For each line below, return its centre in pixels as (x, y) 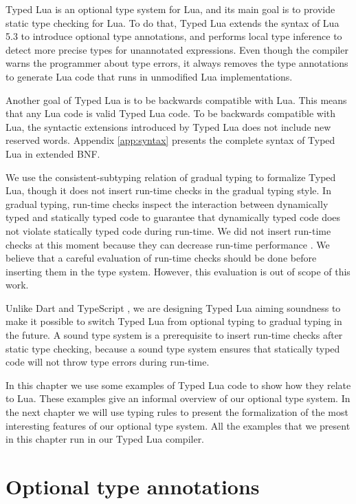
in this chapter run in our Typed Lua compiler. (105, 439)
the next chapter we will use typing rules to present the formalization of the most (177, 412)
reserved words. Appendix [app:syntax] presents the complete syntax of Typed (170, 140)
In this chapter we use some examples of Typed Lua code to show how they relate (178, 385)
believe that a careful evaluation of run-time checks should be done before (161, 258)
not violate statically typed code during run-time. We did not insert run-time (168, 230)
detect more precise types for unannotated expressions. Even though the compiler (177, 49)
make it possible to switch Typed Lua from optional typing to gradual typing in (174, 321)
